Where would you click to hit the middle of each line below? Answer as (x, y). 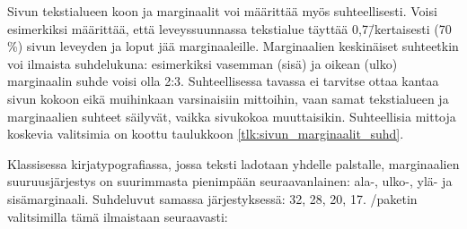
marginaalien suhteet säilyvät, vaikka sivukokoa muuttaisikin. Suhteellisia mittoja (232, 116)
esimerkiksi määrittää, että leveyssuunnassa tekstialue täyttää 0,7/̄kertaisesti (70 (229, 28)
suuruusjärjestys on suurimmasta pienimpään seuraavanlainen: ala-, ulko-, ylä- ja (230, 181)
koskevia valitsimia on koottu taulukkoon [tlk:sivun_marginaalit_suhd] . (206, 134)
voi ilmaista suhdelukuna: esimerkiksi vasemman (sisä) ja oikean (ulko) (203, 63)
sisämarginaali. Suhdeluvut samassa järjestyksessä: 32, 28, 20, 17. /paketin (212, 198)
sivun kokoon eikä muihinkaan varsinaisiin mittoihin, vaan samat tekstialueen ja (228, 98)
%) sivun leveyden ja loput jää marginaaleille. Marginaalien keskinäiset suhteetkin (233, 46)
